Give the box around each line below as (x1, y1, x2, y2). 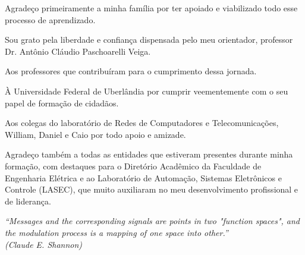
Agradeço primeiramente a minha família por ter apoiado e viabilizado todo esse (5, 2, 298, 14)
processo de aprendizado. (5, 13, 96, 26)
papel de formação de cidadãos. (5, 96, 119, 109)
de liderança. (5, 194, 51, 207)
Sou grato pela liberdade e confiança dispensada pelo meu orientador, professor (5, 33, 293, 46)
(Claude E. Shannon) (5, 238, 83, 250)
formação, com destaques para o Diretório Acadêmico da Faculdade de (5, 159, 262, 172)
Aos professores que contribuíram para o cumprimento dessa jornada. (5, 65, 257, 77)
